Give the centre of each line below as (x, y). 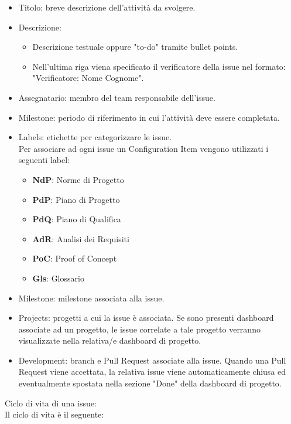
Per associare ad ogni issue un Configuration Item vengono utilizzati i (143, 148)
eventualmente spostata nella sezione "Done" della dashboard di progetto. (150, 383)
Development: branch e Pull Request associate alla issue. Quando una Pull (152, 360)
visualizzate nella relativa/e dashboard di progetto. (110, 340)
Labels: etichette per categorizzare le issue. (95, 137)
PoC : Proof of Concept (75, 258)
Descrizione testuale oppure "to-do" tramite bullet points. (135, 47)
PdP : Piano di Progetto (76, 199)
